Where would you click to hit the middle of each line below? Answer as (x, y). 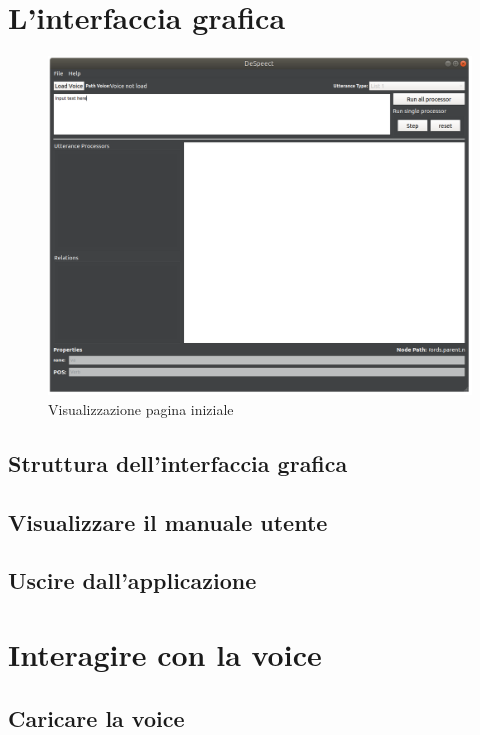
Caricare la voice (96, 717)
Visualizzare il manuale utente (168, 521)
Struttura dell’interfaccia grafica (178, 462)
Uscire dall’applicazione (132, 580)
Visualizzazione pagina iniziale (141, 408)
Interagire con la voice (165, 653)
